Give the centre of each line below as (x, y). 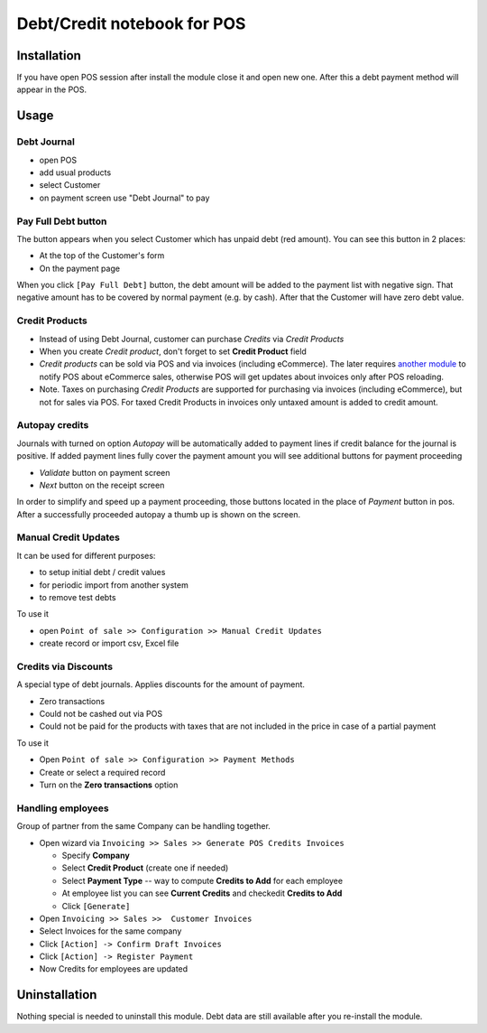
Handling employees (63, 808)
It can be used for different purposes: (86, 555)
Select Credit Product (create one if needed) (145, 868)
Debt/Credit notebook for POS (131, 23)
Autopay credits (53, 425)
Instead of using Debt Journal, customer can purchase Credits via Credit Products (192, 339)
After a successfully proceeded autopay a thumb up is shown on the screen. (159, 514)
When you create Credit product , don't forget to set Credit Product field (173, 351)
